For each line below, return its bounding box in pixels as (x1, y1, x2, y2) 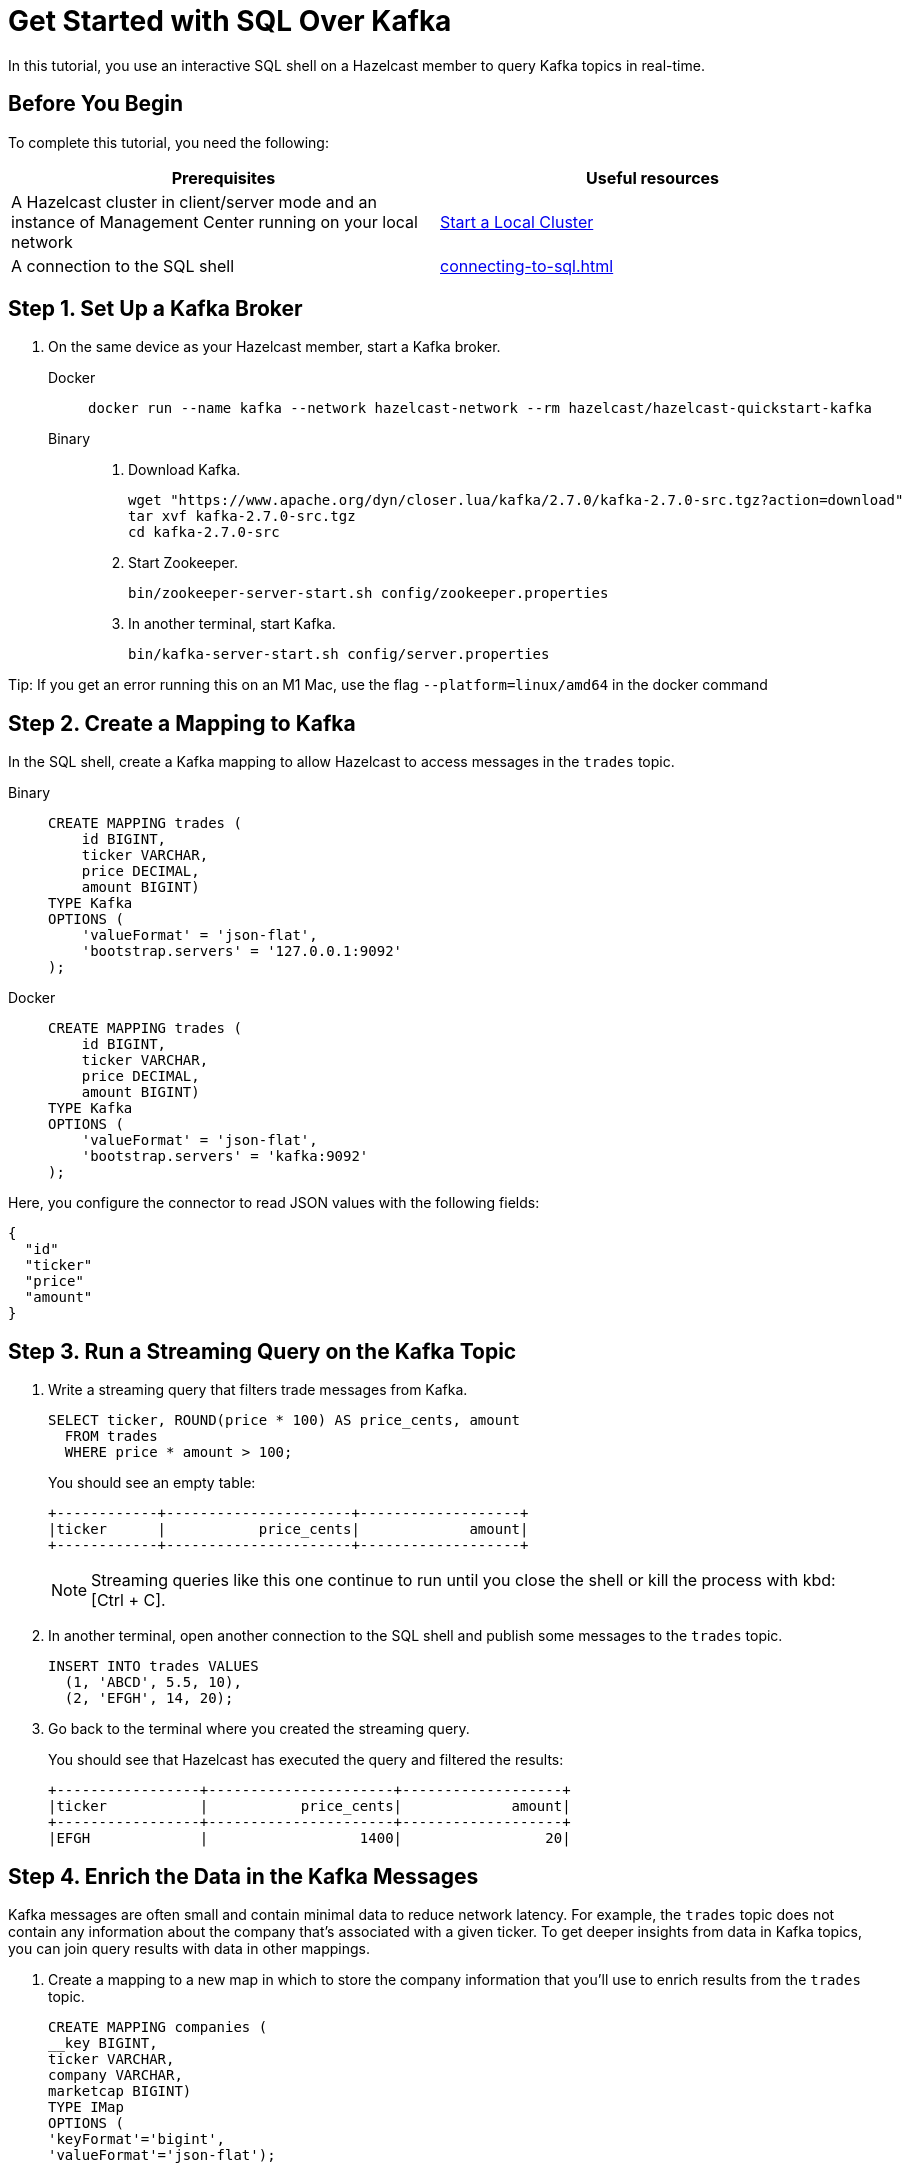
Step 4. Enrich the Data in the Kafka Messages (8, 1863, 479, 1889)
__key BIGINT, (48, 2034, 158, 2051)
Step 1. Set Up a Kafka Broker (8, 296, 303, 322)
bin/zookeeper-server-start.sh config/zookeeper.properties (128, 585, 609, 602)
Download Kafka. (128, 461, 241, 479)
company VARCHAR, (48, 2066, 183, 2083)
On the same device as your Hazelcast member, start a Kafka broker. (48, 338, 501, 356)
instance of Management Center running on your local (11, 211, 418, 232)
